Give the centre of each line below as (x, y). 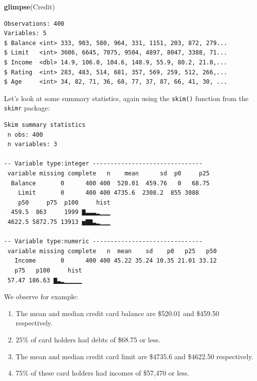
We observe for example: (41, 297)
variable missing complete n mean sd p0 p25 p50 (112, 251)
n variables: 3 (32, 144)
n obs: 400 (25, 135)
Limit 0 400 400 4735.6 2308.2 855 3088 (108, 193)
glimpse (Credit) (29, 6)
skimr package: (27, 108)
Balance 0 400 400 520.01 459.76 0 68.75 (110, 183)
